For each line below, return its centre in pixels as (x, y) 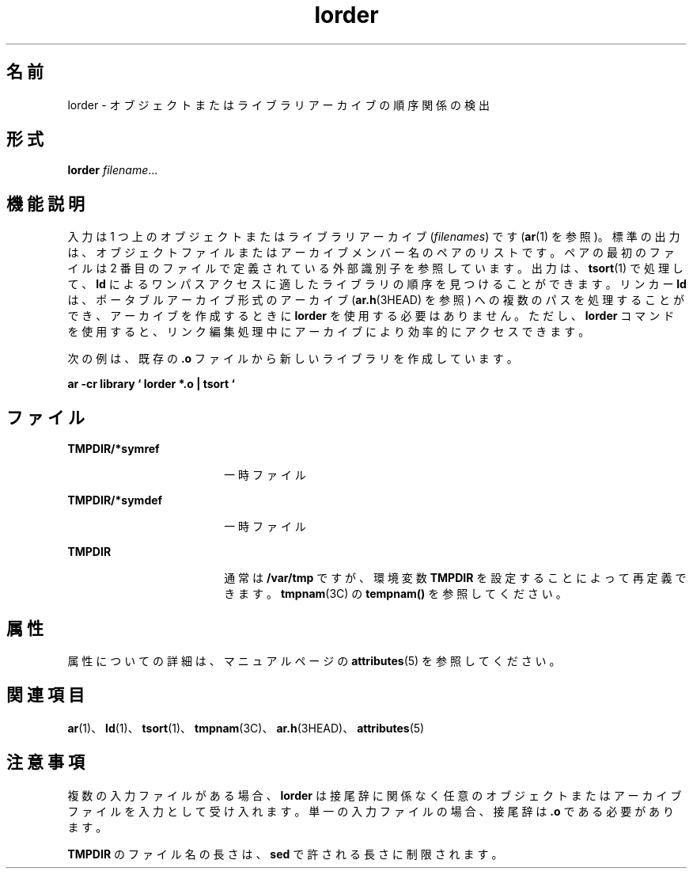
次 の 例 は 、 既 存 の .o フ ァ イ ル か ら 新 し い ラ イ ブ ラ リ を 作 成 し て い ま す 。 (293, 359)
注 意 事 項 (45, 763)
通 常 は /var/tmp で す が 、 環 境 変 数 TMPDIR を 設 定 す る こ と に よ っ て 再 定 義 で (455, 578)
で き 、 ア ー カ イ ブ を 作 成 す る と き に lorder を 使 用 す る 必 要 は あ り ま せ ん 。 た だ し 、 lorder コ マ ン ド (371, 316)
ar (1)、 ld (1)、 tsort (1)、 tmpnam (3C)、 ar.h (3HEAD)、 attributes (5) (246, 728)
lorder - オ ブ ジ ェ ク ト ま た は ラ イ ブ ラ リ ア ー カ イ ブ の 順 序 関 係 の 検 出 (278, 105)
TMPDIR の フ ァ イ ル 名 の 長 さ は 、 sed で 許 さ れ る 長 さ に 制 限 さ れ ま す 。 (285, 854)
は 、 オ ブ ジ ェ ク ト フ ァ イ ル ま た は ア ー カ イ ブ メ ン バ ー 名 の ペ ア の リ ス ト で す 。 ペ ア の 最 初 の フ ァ (371, 253)
